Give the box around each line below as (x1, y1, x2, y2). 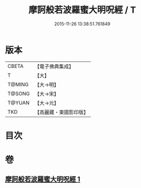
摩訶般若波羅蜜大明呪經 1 (5, 175, 81, 184)
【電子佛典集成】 (34, 63, 74, 70)
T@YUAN (7, 99, 30, 106)
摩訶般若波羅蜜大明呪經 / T (28, 4, 136, 16)
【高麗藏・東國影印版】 (34, 108, 89, 115)
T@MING (7, 81, 29, 88)
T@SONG (7, 90, 30, 97)
